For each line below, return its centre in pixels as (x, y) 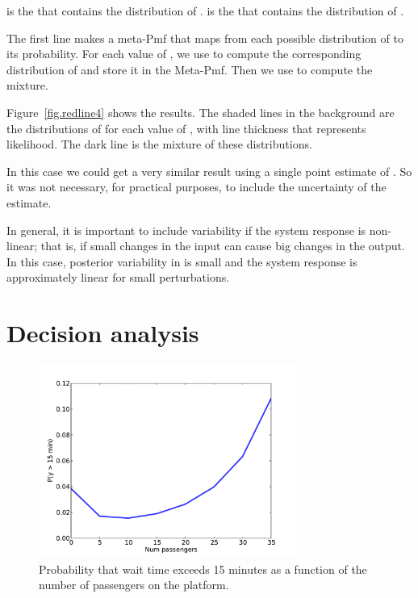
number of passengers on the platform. (134, 585)
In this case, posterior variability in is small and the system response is (182, 261)
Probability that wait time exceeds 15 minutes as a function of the (203, 569)
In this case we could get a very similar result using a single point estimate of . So (209, 171)
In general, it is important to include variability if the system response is (186, 230)
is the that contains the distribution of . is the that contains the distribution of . (205, 10)
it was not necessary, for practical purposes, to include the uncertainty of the (196, 187)
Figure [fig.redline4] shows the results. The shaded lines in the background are (201, 112)
